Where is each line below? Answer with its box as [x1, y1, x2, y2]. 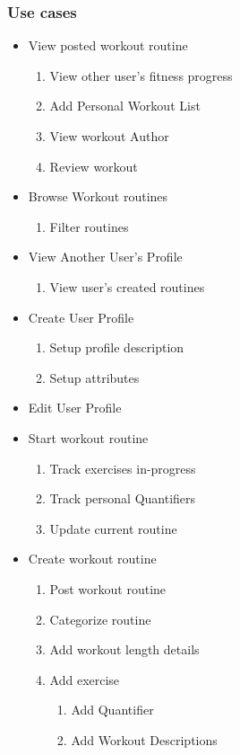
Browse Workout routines [28, 187, 168, 206]
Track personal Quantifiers [49, 489, 196, 508]
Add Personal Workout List [49, 96, 201, 115]
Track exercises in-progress [49, 458, 196, 477]
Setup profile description [49, 338, 184, 357]
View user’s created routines [49, 277, 205, 296]
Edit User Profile [28, 398, 122, 417]
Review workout [49, 156, 138, 175]
